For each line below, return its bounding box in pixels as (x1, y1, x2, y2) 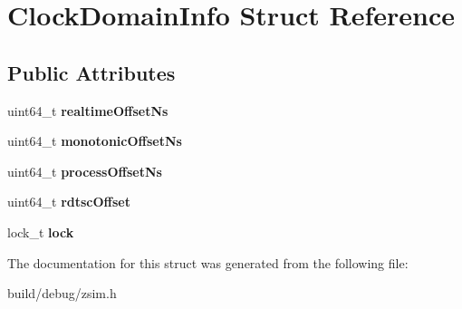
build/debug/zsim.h (7, 284, 117, 303)
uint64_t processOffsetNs (7, 161, 162, 180)
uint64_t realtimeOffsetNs (7, 101, 168, 120)
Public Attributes (7, 58, 176, 86)
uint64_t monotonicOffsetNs (7, 131, 182, 150)
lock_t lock (7, 222, 74, 241)
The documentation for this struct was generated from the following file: (7, 253, 409, 272)
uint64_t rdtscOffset (7, 192, 130, 211)
